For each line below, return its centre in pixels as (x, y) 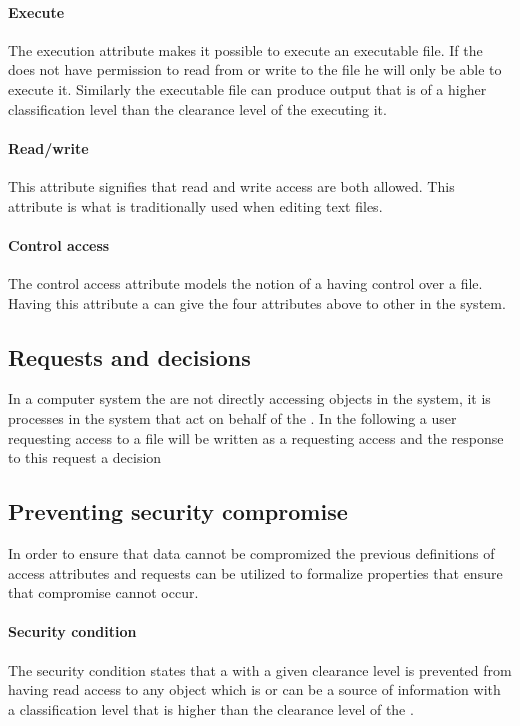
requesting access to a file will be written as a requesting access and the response (256, 437)
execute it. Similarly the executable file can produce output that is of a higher (247, 88)
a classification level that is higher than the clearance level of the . (211, 708)
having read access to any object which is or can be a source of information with (254, 689)
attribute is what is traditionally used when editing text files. (195, 205)
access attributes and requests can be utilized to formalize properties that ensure (255, 572)
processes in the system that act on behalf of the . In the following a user (232, 417)
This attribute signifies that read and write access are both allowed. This (231, 185)
